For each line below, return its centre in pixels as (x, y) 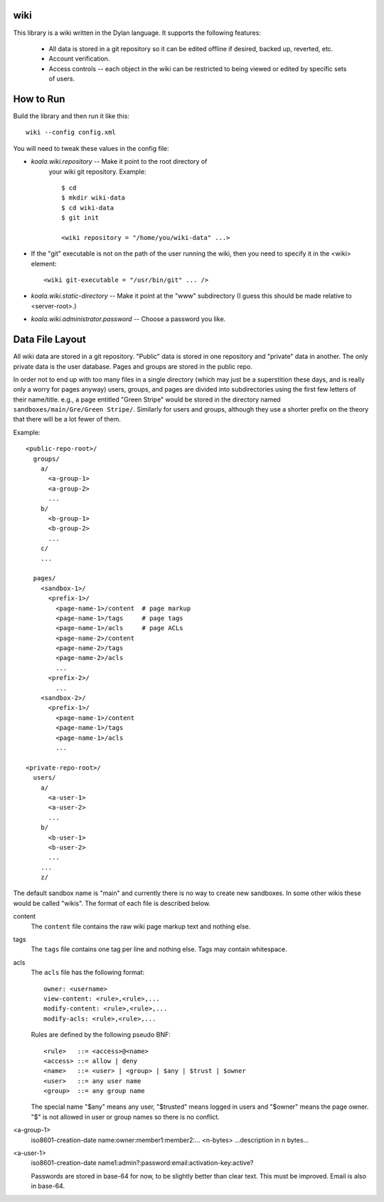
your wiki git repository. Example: (97, 172)
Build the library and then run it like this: (71, 116)
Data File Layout (50, 339)
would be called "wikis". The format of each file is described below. (112, 903)
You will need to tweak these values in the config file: (91, 148)
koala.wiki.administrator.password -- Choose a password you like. (128, 319)
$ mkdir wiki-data (94, 198)
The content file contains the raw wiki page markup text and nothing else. (141, 926)
